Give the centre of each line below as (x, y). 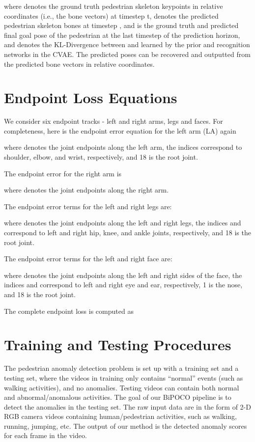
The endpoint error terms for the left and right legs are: (88, 206)
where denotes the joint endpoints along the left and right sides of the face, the (123, 275)
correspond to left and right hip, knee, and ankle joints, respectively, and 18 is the (127, 233)
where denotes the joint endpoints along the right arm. (86, 190)
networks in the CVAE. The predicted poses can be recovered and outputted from (127, 54)
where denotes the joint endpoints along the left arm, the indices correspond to (123, 147)
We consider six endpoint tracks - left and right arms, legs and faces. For (113, 121)
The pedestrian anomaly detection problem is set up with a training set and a (121, 368)
